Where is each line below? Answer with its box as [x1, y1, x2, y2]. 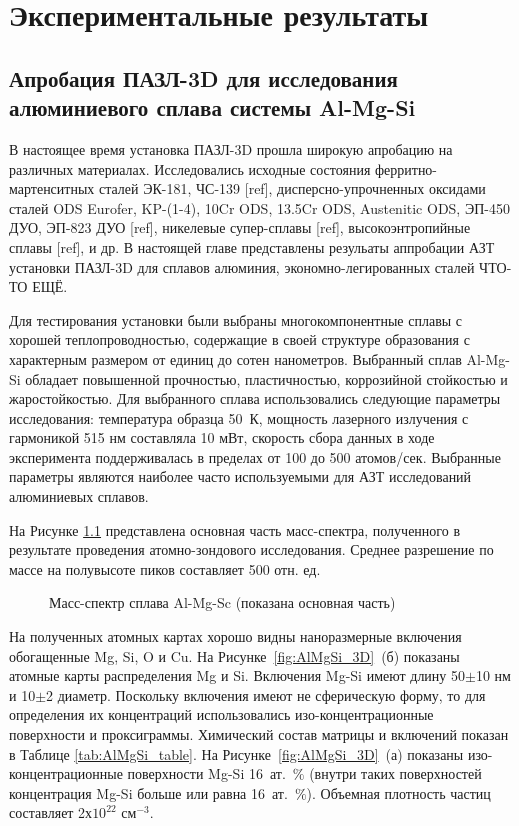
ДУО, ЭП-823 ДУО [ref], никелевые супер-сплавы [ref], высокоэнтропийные [9, 217, 471, 238]
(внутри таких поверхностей [309, 763, 482, 784]
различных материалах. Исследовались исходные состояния [9, 158, 371, 179]
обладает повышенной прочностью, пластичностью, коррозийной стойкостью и [25, 368, 508, 389]
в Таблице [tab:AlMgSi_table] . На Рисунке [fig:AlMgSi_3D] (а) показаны [9, 743, 464, 764]
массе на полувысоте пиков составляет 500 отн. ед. [9, 558, 321, 579]
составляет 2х [9, 802, 93, 823]
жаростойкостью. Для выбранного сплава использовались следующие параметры [9, 388, 501, 409]
